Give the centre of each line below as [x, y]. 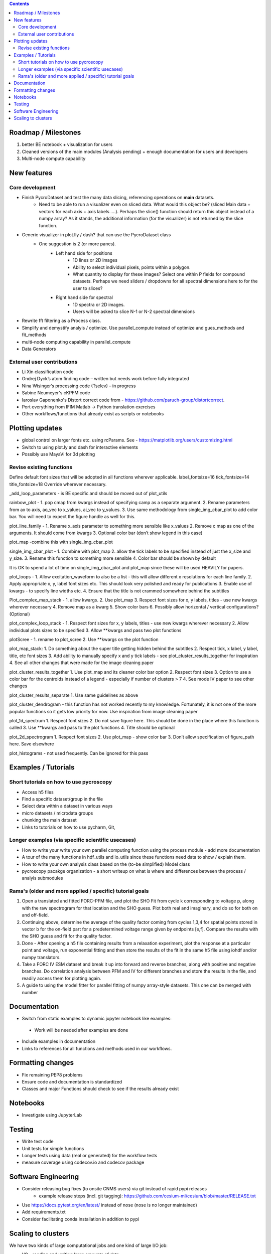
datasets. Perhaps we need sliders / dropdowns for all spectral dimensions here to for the [165, 281]
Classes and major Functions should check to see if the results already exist [100, 1089]
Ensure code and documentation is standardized [72, 1081]
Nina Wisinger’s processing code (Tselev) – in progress [79, 386]
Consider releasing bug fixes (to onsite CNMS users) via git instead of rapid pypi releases [114, 1189]
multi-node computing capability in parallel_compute [76, 342]
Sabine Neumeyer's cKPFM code [56, 393]
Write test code [38, 1142]
